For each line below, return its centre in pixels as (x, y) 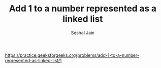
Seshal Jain (83, 33)
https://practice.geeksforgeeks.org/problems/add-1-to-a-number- (72, 55)
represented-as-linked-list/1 (33, 60)
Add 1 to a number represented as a (83, 9)
